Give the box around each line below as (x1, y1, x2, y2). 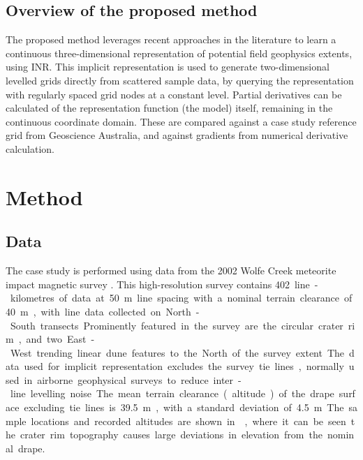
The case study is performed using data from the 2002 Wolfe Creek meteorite (6, 263, 336, 278)
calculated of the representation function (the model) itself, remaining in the (6, 101, 333, 115)
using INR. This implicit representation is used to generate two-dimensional (6, 59, 329, 74)
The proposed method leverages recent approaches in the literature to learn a (6, 32, 336, 47)
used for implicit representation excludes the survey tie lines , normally (24, 359, 344, 373)
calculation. (6, 141, 55, 156)
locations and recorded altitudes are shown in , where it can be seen (31, 413, 346, 428)
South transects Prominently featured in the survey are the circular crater (10, 318, 343, 332)
